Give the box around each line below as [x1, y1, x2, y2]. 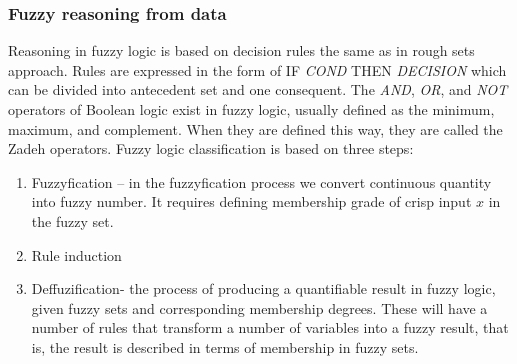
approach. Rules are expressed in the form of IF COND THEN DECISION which [8, 59, 507, 80]
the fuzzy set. [31, 210, 114, 231]
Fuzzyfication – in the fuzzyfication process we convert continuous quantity [31, 171, 492, 192]
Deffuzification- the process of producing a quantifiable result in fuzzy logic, [31, 278, 496, 299]
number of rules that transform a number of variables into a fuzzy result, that [31, 317, 509, 338]
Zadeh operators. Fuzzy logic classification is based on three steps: [8, 138, 414, 159]
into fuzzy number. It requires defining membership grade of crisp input [31, 191, 472, 212]
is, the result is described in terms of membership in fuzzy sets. [31, 336, 419, 357]
